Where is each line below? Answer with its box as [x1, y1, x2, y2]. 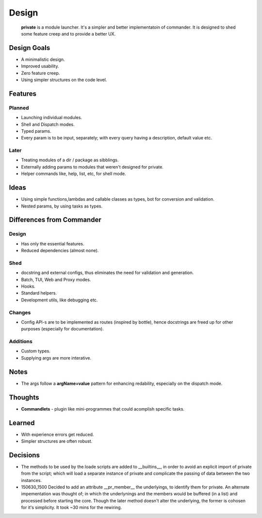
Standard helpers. [21, 290, 57, 296]
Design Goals [9, 44, 50, 52]
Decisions [9, 451, 40, 459]
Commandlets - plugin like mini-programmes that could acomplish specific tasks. [21, 406, 184, 412]
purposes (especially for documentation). [21, 326, 104, 332]
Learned [9, 418, 35, 427]
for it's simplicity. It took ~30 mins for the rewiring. [21, 504, 122, 510]
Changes [9, 309, 31, 316]
